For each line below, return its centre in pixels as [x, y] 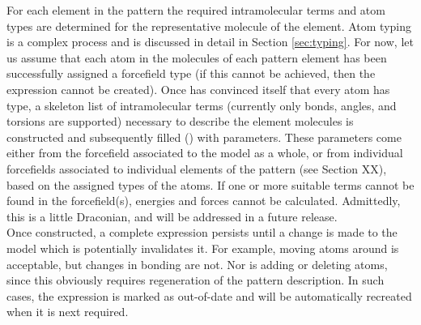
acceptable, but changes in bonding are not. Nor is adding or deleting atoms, [197, 264]
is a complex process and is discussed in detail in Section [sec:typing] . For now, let [210, 42]
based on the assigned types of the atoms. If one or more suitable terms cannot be [210, 184]
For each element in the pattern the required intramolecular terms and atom [196, 10]
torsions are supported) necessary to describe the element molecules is [180, 121]
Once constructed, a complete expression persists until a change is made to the [202, 232]
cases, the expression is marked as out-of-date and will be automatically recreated [209, 295]
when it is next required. [68, 312]
